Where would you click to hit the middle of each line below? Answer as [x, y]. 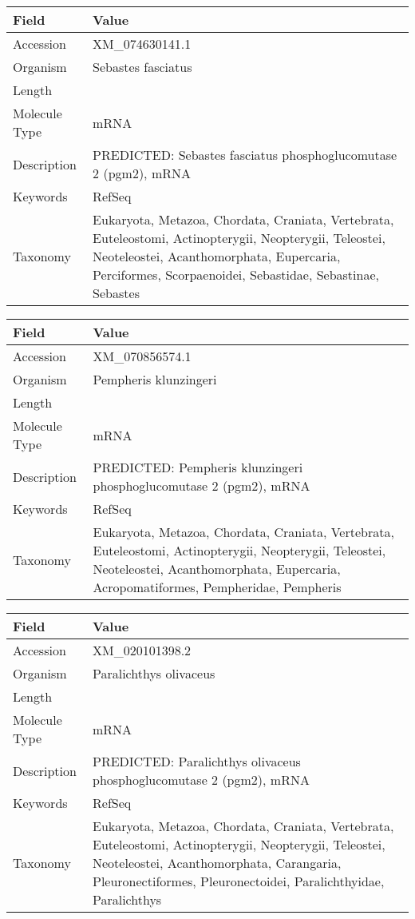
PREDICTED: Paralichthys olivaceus [197, 761]
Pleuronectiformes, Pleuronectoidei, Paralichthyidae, [239, 881]
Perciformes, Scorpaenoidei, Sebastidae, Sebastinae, [236, 275]
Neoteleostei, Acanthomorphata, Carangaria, [217, 863]
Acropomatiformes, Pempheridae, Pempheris [217, 587]
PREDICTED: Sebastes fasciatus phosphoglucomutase [245, 155]
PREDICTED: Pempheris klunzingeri [198, 467]
